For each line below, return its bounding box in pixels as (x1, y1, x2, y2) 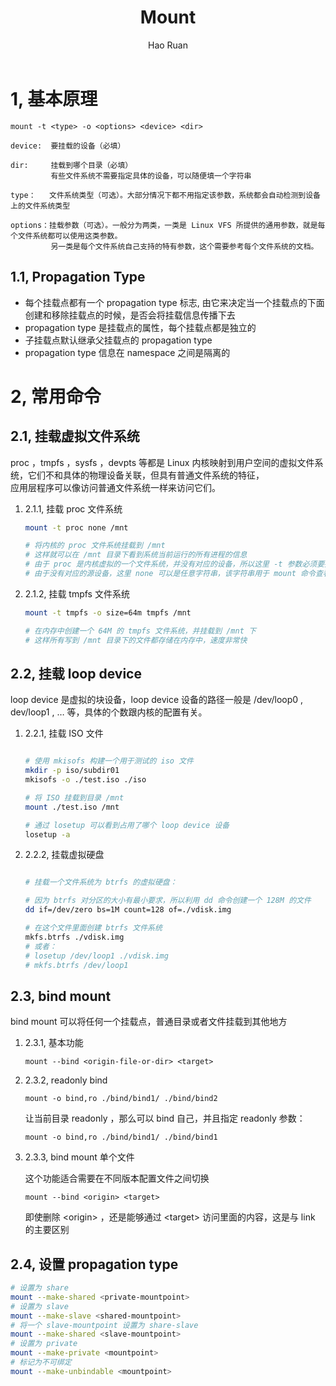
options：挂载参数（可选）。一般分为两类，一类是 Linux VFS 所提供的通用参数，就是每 (10, 220, 326, 230)
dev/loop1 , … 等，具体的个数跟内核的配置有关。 (10, 706, 208, 718)
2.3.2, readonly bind (24, 1074, 108, 1086)
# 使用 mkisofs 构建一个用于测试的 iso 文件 (24, 756, 194, 766)
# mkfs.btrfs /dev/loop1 (24, 960, 129, 970)
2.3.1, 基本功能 (24, 1037, 84, 1049)
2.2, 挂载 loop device (10, 665, 142, 682)
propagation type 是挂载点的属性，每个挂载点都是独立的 (24, 321, 257, 333)
